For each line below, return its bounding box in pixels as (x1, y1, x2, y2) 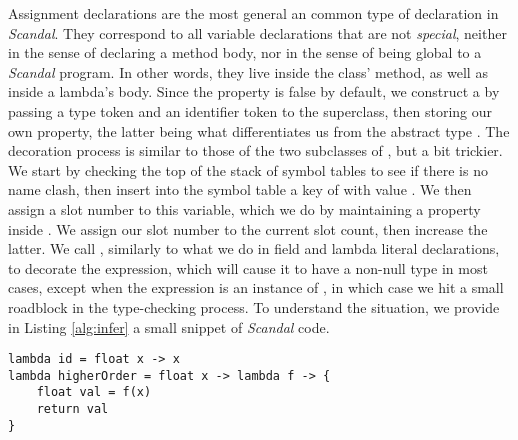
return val (36, 402, 109, 417)
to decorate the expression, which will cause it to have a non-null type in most (8, 257, 488, 278)
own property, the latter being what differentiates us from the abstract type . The (8, 120, 510, 141)
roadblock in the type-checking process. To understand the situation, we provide (8, 296, 500, 317)
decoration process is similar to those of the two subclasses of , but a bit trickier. (8, 140, 503, 161)
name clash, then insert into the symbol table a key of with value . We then (8, 179, 472, 200)
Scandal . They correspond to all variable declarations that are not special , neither (8, 22, 507, 43)
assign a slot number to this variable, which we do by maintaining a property (8, 198, 481, 219)
